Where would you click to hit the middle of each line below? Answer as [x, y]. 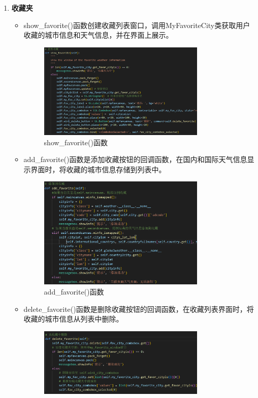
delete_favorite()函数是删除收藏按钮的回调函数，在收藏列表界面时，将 [139, 309]
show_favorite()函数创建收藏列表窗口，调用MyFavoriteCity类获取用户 [137, 25]
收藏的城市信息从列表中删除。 [73, 319]
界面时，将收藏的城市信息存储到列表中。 [98, 169]
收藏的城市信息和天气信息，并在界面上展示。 [98, 35]
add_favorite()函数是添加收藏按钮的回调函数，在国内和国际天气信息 [135, 159]
